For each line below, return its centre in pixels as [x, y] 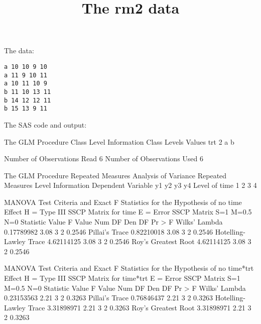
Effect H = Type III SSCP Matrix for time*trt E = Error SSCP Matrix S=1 [122, 278]
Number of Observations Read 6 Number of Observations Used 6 [104, 158]
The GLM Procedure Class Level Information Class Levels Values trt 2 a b [119, 141]
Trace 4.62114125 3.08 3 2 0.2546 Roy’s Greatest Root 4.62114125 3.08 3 [140, 241]
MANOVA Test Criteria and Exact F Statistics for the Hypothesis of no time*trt [129, 268]
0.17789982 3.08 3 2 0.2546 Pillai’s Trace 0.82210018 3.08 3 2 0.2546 [109, 231]
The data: [19, 50]
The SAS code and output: [45, 124]
